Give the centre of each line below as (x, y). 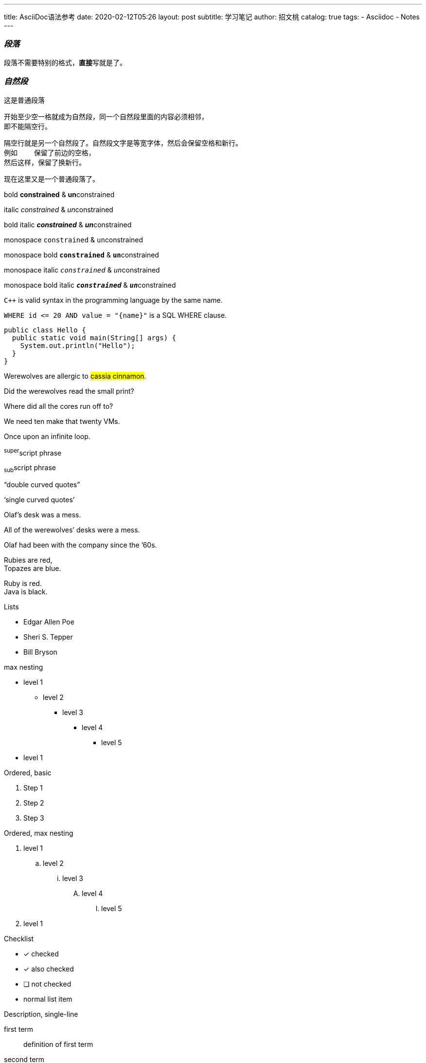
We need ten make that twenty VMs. (62, 421)
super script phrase (33, 452)
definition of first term (58, 1044)
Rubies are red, (28, 560)
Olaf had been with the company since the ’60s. (80, 545)
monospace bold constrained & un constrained (81, 255)
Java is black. (26, 591)
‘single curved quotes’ (39, 499)
